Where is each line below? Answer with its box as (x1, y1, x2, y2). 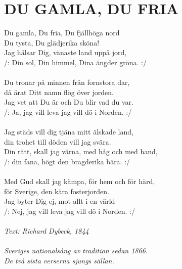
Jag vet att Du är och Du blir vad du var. (4, 97, 133, 107)
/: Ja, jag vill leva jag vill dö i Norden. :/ (4, 106, 132, 117)
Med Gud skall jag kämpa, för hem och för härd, (4, 176, 155, 187)
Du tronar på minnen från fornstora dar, (4, 77, 130, 87)
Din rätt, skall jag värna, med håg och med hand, (4, 146, 158, 157)
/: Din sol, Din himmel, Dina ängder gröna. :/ (4, 57, 147, 67)
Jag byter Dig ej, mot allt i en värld (4, 196, 115, 206)
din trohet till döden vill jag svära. (4, 136, 111, 147)
